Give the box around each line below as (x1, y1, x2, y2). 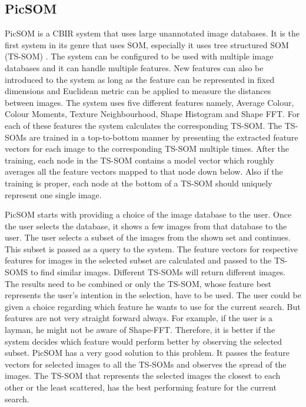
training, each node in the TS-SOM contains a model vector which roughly (5, 154, 274, 166)
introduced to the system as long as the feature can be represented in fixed (5, 73, 275, 85)
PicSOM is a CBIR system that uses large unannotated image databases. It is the (5, 27, 300, 39)
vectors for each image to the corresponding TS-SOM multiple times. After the (5, 142, 290, 155)
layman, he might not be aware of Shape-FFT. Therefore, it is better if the (5, 323, 275, 336)
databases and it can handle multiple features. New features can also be (5, 61, 264, 74)
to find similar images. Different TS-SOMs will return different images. (30, 266, 286, 278)
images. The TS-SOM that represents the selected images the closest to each (5, 369, 281, 382)
